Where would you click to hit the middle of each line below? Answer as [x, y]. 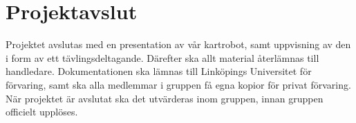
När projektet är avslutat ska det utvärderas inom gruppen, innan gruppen [165, 98]
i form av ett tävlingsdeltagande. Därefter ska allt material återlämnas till [162, 57]
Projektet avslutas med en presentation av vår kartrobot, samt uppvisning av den [178, 44]
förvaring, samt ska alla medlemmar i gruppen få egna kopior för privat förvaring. [178, 84]
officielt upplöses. [42, 112]
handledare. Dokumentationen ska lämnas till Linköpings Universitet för [159, 71]
